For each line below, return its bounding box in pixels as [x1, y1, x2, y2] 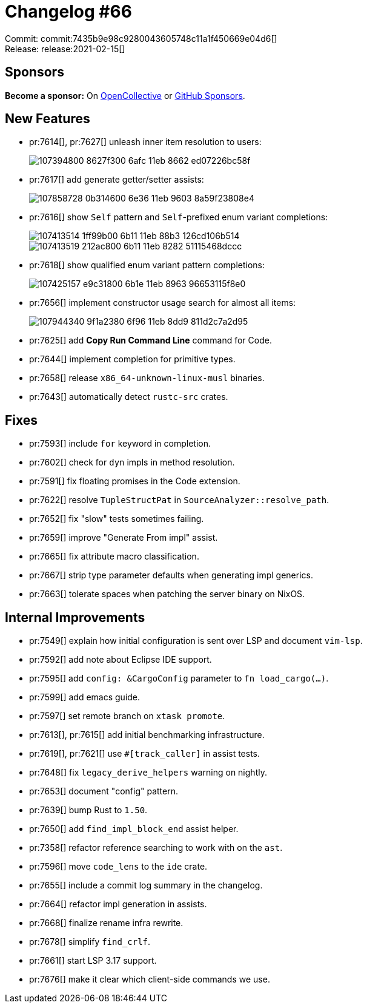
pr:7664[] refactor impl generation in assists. [29, 899, 207, 910]
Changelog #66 [5, 1, 132, 22]
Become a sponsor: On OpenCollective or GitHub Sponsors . [5, 90, 245, 101]
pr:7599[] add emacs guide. [29, 692, 141, 703]
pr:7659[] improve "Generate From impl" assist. [29, 532, 218, 543]
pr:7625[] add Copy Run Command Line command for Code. [29, 335, 272, 346]
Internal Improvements [5, 609, 145, 625]
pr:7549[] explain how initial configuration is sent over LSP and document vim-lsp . [29, 635, 363, 646]
